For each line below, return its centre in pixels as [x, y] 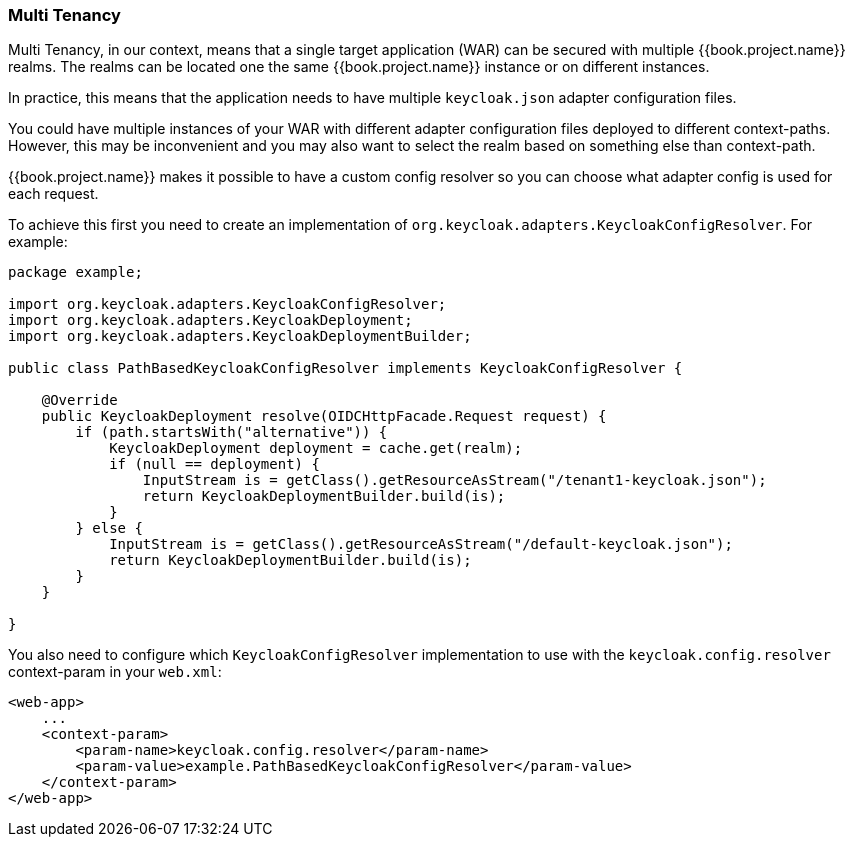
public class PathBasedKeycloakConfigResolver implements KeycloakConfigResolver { [345, 368]
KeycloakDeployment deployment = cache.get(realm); [316, 448]
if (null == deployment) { [214, 464]
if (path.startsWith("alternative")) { [231, 432]
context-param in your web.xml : [115, 672]
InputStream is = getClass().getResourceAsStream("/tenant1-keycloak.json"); [454, 480]
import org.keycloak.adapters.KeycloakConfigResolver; [227, 304]
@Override [79, 400]
